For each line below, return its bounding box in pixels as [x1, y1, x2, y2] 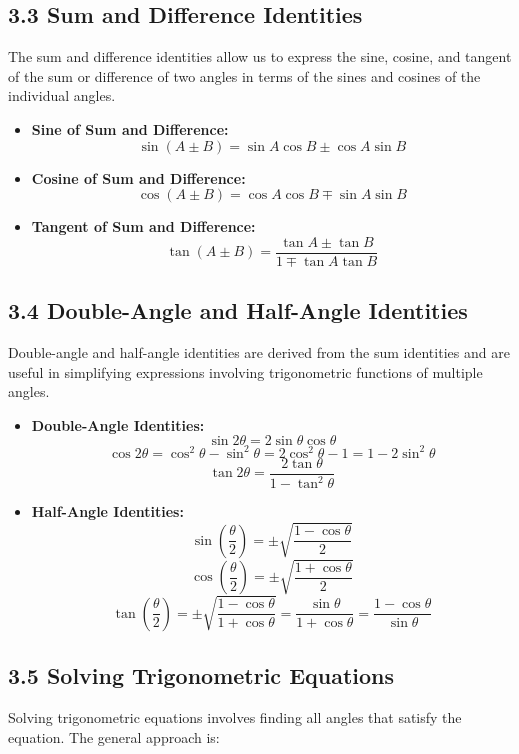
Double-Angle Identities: [31, 414, 205, 435]
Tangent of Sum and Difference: [31, 216, 256, 237]
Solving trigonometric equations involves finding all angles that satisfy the [8, 706, 462, 727]
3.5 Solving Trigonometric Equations [8, 660, 395, 691]
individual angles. [8, 85, 116, 106]
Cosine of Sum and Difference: [31, 167, 246, 188]
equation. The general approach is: [8, 726, 220, 747]
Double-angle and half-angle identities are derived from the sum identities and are [8, 342, 510, 363]
